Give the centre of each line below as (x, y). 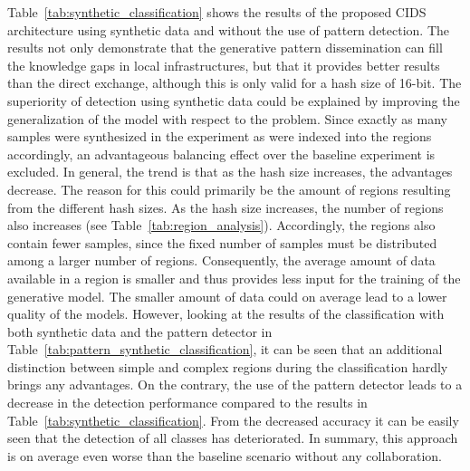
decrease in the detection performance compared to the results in (187, 403)
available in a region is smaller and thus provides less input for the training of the (234, 278)
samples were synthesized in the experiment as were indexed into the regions (220, 136)
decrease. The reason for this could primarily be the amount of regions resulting (229, 189)
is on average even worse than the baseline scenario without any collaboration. (225, 455)
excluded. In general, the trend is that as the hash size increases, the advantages (230, 172)
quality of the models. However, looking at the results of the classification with (226, 314)
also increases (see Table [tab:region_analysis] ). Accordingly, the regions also (221, 225)
